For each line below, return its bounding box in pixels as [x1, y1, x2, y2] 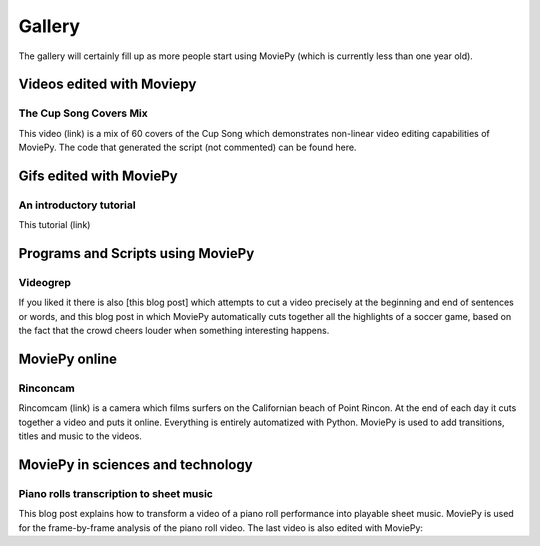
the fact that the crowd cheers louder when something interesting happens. [18, 325, 330, 337]
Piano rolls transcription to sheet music [18, 486, 214, 500]
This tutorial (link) [18, 219, 91, 231]
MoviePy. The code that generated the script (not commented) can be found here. [18, 141, 357, 154]
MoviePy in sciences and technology [18, 456, 254, 473]
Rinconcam [18, 381, 75, 395]
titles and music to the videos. [18, 430, 142, 442]
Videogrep [18, 276, 72, 290]
